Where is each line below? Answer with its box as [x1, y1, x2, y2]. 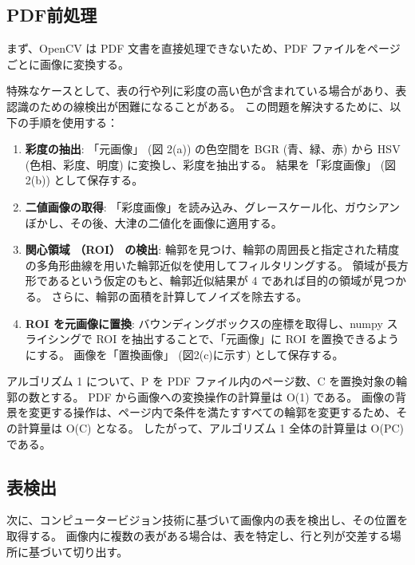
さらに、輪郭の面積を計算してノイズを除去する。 [51, 287, 308, 304]
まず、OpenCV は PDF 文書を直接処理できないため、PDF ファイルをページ [6, 40, 401, 57]
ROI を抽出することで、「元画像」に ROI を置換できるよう [96, 330, 399, 347]
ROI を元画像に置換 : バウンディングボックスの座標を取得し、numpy [25, 314, 383, 331]
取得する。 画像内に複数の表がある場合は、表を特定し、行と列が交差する [6, 527, 390, 544]
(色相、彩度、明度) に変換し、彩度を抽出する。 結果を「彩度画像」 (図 [25, 156, 397, 172]
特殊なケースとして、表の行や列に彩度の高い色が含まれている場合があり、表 [6, 82, 407, 99]
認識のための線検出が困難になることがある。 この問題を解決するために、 [6, 97, 390, 114]
